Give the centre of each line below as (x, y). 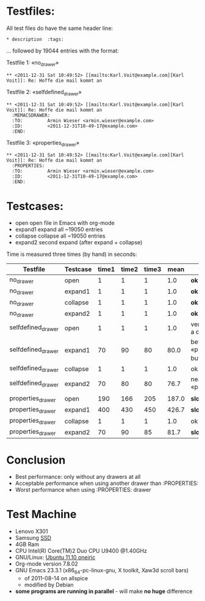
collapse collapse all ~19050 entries (60, 236)
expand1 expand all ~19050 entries (59, 230)
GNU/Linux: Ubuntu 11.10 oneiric (55, 558)
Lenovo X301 (31, 531)
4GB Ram (27, 544)
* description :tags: (35, 39)
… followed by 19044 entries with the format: (63, 51)
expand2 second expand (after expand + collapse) (79, 242)
